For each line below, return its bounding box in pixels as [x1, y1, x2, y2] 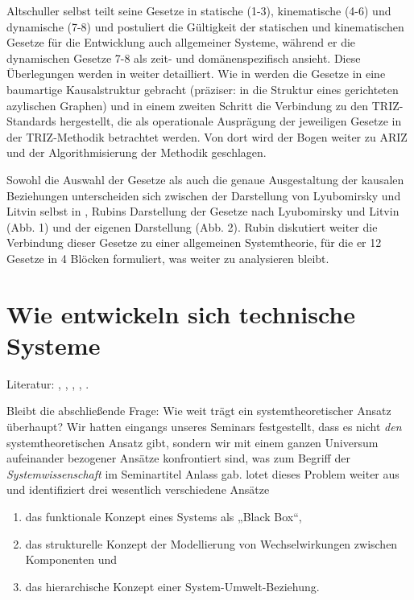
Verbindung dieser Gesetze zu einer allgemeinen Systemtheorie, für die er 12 [6, 234, 382, 251]
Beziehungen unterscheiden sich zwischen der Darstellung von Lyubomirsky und [6, 187, 401, 203]
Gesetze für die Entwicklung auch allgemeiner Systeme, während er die [6, 34, 356, 51]
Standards [6, 113, 56, 129]
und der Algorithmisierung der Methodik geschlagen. [6, 144, 267, 161]
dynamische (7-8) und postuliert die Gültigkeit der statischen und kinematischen [6, 18, 404, 35]
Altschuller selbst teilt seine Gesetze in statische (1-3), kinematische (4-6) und [6, 2, 391, 18]
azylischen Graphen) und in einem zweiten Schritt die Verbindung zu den [6, 97, 369, 113]
